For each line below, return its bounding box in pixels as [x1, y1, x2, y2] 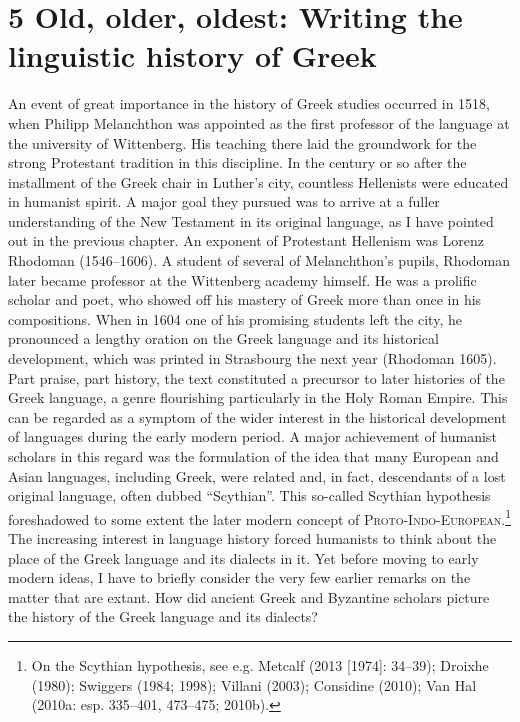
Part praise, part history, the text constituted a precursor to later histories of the [8, 367, 505, 388]
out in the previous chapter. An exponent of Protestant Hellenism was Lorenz [8, 230, 485, 251]
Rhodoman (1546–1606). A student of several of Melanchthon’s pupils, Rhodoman [8, 250, 511, 271]
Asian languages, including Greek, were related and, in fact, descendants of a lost [8, 465, 506, 486]
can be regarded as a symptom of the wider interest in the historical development [8, 406, 507, 427]
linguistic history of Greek [8, 35, 377, 76]
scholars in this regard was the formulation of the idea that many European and [8, 446, 499, 466]
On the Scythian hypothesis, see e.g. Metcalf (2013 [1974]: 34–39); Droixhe [31, 655, 489, 675]
